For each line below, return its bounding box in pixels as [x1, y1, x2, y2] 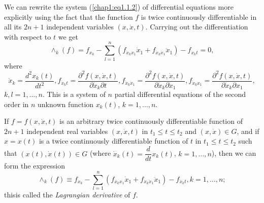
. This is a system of [42, 89, 106, 99]
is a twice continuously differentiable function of [39, 136, 188, 146]
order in [4, 98, 29, 109]
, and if [237, 125, 259, 136]
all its [4, 21, 22, 32]
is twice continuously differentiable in [141, 11, 257, 22]
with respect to [4, 31, 51, 42]
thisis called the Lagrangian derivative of [4, 189, 130, 199]
